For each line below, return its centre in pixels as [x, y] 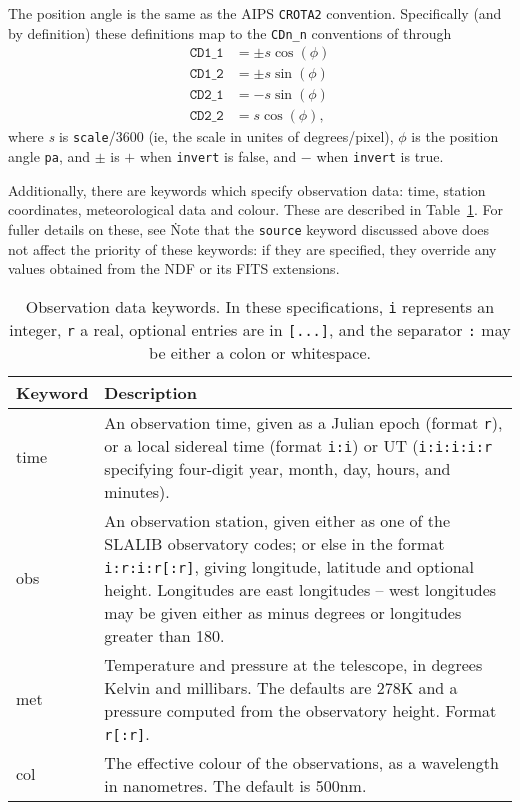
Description [150, 392]
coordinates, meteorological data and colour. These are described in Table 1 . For [255, 209]
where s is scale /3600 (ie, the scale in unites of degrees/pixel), [201, 136]
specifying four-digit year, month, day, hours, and [277, 468]
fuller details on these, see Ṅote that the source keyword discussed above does [249, 228]
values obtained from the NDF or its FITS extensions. [174, 268]
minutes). [137, 491]
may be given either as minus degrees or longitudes [283, 612]
